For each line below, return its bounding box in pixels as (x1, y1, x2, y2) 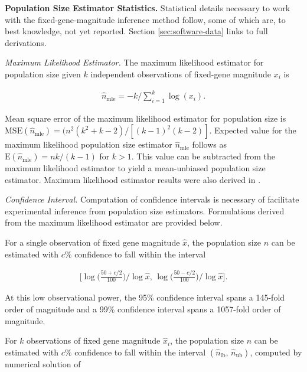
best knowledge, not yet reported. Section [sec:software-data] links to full (5, 25, 268, 37)
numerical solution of (5, 357, 81, 370)
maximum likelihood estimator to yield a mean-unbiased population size (5, 162, 266, 174)
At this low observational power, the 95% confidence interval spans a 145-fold (5, 291, 285, 304)
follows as (192, 138, 227, 151)
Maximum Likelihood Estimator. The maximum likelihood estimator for (5, 56, 264, 68)
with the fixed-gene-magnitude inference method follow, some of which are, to (5, 13, 286, 25)
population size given (5, 67, 81, 80)
